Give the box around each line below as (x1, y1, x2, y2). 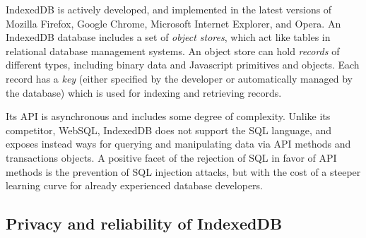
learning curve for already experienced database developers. (6, 178, 264, 193)
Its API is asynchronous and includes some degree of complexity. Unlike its (6, 109, 331, 124)
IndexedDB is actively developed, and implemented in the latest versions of (6, 2, 332, 16)
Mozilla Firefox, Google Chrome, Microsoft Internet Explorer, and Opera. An (6, 16, 341, 30)
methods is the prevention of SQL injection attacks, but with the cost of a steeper (6, 164, 361, 179)
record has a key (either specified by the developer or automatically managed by (6, 71, 353, 85)
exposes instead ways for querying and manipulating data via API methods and (6, 136, 351, 151)
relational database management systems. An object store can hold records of (6, 43, 340, 58)
